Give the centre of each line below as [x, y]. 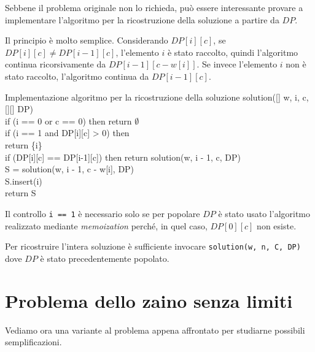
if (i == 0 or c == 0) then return [68, 121]
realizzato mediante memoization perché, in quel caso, [106, 225]
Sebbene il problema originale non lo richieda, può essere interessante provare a [154, 7]
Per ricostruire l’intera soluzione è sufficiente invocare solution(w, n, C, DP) [153, 246]
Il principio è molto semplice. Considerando [87, 40]
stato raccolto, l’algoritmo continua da [77, 76]
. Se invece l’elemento [237, 64]
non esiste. [277, 225]
